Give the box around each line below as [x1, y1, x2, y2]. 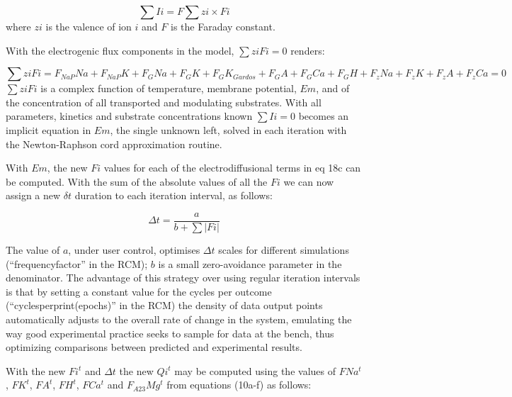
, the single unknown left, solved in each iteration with [110, 122, 347, 137]
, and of [316, 81, 350, 96]
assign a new [6, 188, 61, 203]
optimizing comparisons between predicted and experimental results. [6, 340, 302, 354]
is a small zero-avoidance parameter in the [158, 256, 342, 271]
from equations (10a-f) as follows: [166, 377, 312, 392]
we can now [283, 174, 334, 189]
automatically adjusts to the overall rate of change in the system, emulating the [6, 311, 352, 326]
